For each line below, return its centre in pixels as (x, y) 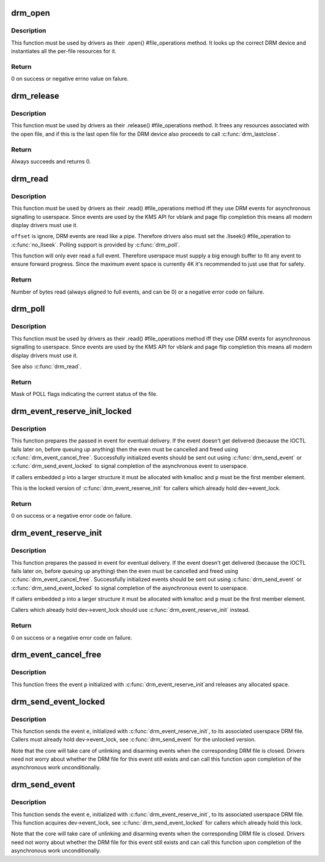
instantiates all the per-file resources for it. (64, 51)
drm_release (35, 96)
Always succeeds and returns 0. (51, 161)
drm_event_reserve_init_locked (71, 411)
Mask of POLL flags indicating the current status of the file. (84, 394)
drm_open (31, 13)
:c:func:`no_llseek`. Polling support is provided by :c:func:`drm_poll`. (96, 245)
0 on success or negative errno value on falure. (70, 79)
